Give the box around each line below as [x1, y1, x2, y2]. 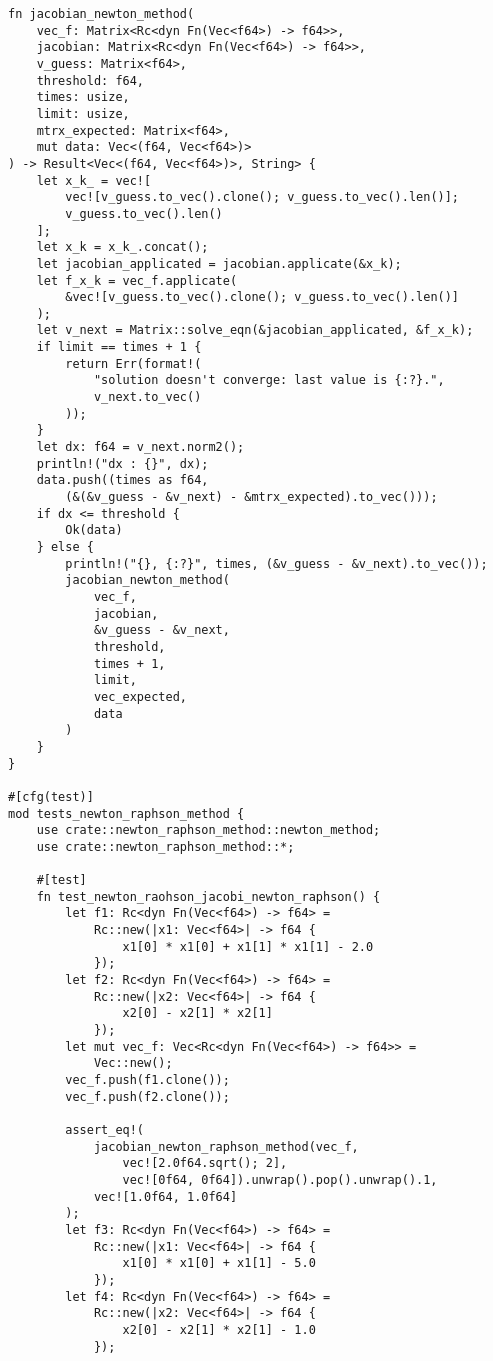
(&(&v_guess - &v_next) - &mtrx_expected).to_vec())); [65, 490, 438, 505]
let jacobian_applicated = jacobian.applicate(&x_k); [36, 256, 402, 271]
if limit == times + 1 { [36, 340, 202, 355]
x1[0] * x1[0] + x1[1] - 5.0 [122, 1256, 316, 1271]
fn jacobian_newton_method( [8, 7, 195, 21]
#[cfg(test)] [8, 789, 94, 804]
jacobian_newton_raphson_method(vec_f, [93, 1139, 359, 1154]
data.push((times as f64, [36, 473, 209, 488]
